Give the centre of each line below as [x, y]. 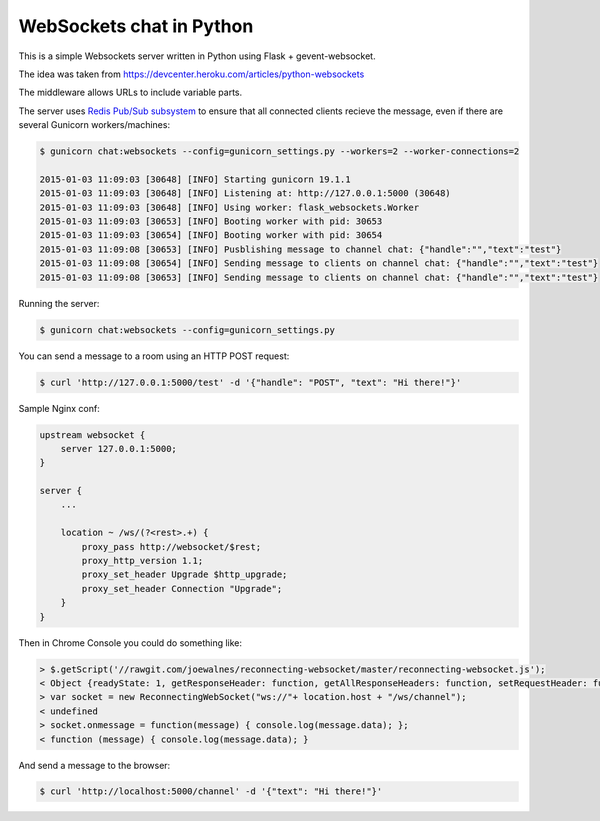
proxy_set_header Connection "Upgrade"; [182, 588]
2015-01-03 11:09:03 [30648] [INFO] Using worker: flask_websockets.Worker [229, 207]
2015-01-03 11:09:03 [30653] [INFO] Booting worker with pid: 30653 [211, 221]
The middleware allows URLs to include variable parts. [130, 92]
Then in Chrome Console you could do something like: [130, 642]
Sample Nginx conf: [59, 408]
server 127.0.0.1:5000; [118, 448]
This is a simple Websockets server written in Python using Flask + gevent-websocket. [197, 56]
